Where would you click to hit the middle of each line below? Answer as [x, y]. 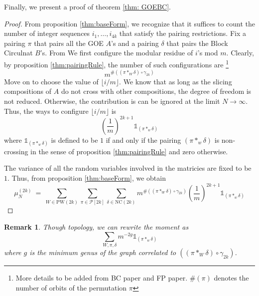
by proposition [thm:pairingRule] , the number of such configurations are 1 [117, 63]
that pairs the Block [197, 43]
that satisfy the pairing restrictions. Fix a [183, 33]
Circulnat [18, 53]
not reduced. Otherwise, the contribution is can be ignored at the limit [112, 101]
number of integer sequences [47, 33]
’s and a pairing [135, 43]
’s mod [208, 53]
